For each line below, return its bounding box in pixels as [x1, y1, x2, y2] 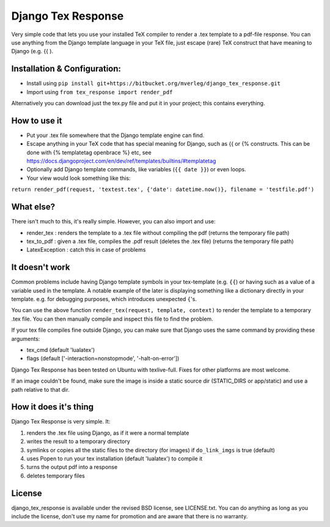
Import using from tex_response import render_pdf [26, 88, 173, 95]
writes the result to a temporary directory [26, 438, 131, 445]
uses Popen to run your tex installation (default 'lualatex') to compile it [26, 455, 203, 462]
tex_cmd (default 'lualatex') [26, 346, 95, 353]
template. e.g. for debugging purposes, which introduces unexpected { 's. [11, 296, 197, 303]
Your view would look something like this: [26, 174, 131, 182]
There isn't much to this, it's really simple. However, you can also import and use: [11, 218, 216, 225]
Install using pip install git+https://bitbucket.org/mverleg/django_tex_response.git [26, 80, 281, 87]
